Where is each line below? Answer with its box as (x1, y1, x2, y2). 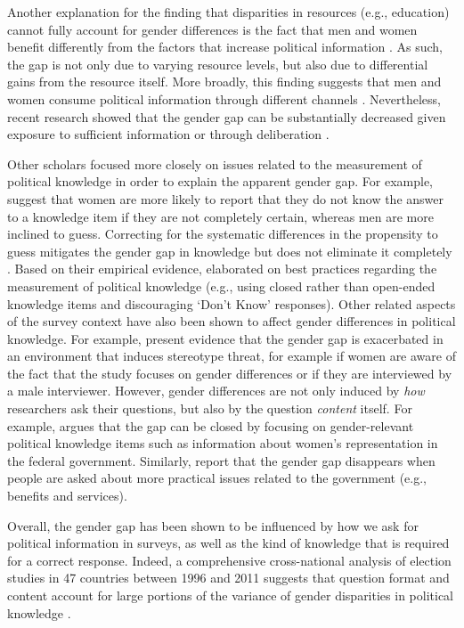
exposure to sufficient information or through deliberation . (7, 125, 330, 143)
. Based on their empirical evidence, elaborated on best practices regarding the (7, 259, 437, 278)
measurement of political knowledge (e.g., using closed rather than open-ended (7, 276, 436, 295)
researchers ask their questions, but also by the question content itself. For (7, 399, 412, 418)
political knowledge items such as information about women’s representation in (7, 434, 438, 453)
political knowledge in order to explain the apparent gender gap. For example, (7, 172, 433, 191)
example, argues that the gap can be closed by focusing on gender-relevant (7, 416, 414, 435)
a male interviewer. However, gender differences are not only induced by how (7, 381, 425, 400)
